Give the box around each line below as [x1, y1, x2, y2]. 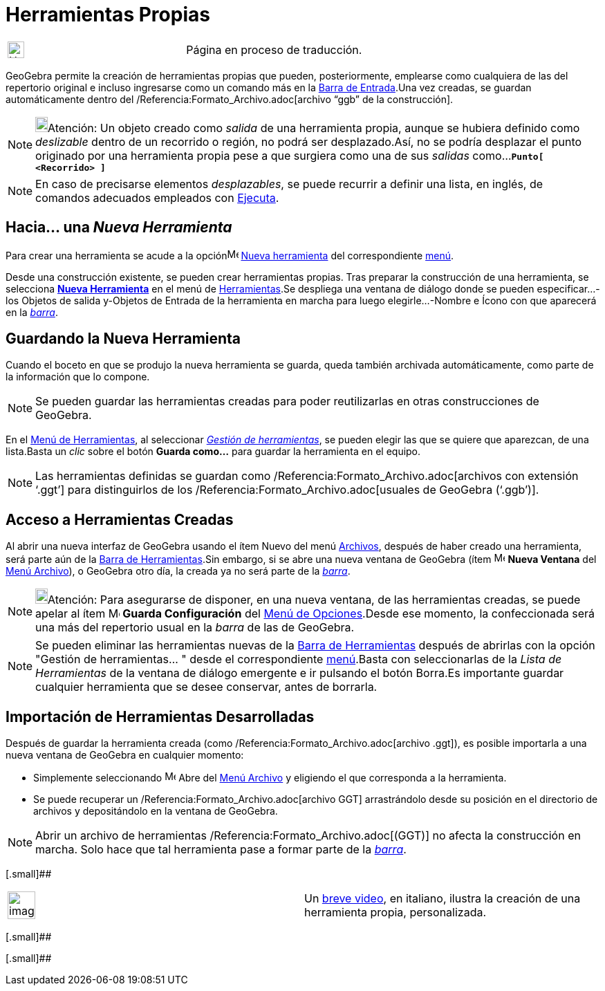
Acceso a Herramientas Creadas [6, 510, 234, 528]
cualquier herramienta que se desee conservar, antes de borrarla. [35, 680, 378, 694]
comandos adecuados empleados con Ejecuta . [35, 190, 279, 205]
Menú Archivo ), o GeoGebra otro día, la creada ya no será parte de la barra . [6, 565, 351, 577]
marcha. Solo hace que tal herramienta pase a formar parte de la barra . [35, 842, 407, 857]
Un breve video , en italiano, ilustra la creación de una [304, 891, 581, 906]
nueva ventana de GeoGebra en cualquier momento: [6, 749, 244, 761]
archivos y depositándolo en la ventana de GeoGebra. [33, 805, 278, 817]
